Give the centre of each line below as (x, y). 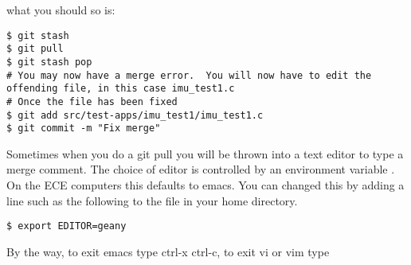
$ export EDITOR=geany (67, 226)
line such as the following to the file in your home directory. (152, 200)
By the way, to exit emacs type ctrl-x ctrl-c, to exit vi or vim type (168, 251)
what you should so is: (61, 10)
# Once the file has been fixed (92, 101)
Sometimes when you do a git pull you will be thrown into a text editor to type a (205, 153)
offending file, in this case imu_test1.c (121, 89)
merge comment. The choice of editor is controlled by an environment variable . (201, 169)
